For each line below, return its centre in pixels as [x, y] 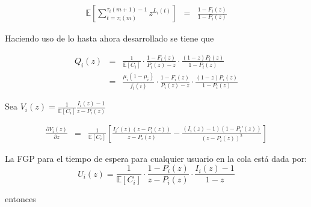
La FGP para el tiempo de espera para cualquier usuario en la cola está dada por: [156, 158]
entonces [20, 199]
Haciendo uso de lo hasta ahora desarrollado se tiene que [109, 38]
